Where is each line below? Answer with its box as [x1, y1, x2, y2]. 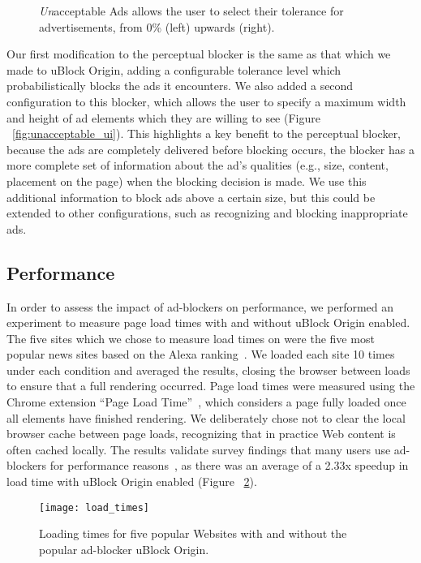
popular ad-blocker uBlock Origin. [39, 540, 209, 557]
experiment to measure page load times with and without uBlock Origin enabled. [6, 314, 410, 331]
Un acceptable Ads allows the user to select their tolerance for [39, 2, 344, 19]
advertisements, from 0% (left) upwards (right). [39, 18, 275, 35]
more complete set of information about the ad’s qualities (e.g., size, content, [6, 157, 389, 174]
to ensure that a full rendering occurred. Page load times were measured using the [6, 377, 415, 394]
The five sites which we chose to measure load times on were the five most [6, 329, 375, 346]
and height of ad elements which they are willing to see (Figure [6, 109, 320, 126]
